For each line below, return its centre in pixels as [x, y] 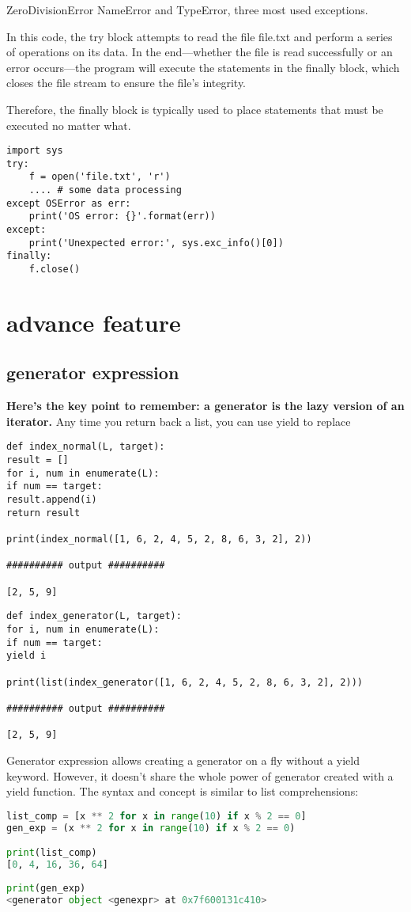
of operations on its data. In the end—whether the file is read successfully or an [200, 52]
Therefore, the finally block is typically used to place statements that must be [195, 109]
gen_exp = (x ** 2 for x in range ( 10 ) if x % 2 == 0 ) [151, 828]
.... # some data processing [105, 190]
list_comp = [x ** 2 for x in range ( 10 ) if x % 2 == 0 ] [156, 816]
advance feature [94, 322]
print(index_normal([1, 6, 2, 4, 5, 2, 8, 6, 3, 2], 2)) [159, 540]
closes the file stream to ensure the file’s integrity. [126, 83]
